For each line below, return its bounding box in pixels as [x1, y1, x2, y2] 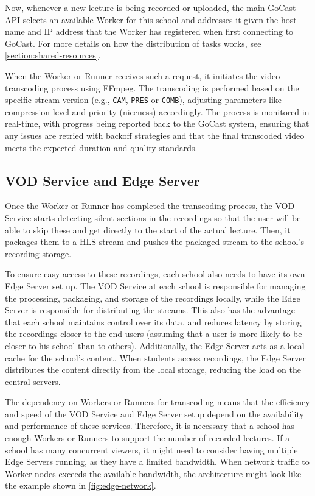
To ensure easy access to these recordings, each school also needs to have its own [5, 267, 305, 280]
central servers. [5, 375, 61, 388]
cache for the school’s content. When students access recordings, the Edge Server [5, 351, 306, 364]
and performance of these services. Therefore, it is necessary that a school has [5, 419, 295, 432]
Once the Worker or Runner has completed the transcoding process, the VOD [5, 199, 295, 212]
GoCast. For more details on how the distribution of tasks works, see [5, 37, 261, 49]
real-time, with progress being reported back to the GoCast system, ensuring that [5, 117, 310, 130]
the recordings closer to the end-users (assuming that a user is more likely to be [5, 327, 302, 340]
